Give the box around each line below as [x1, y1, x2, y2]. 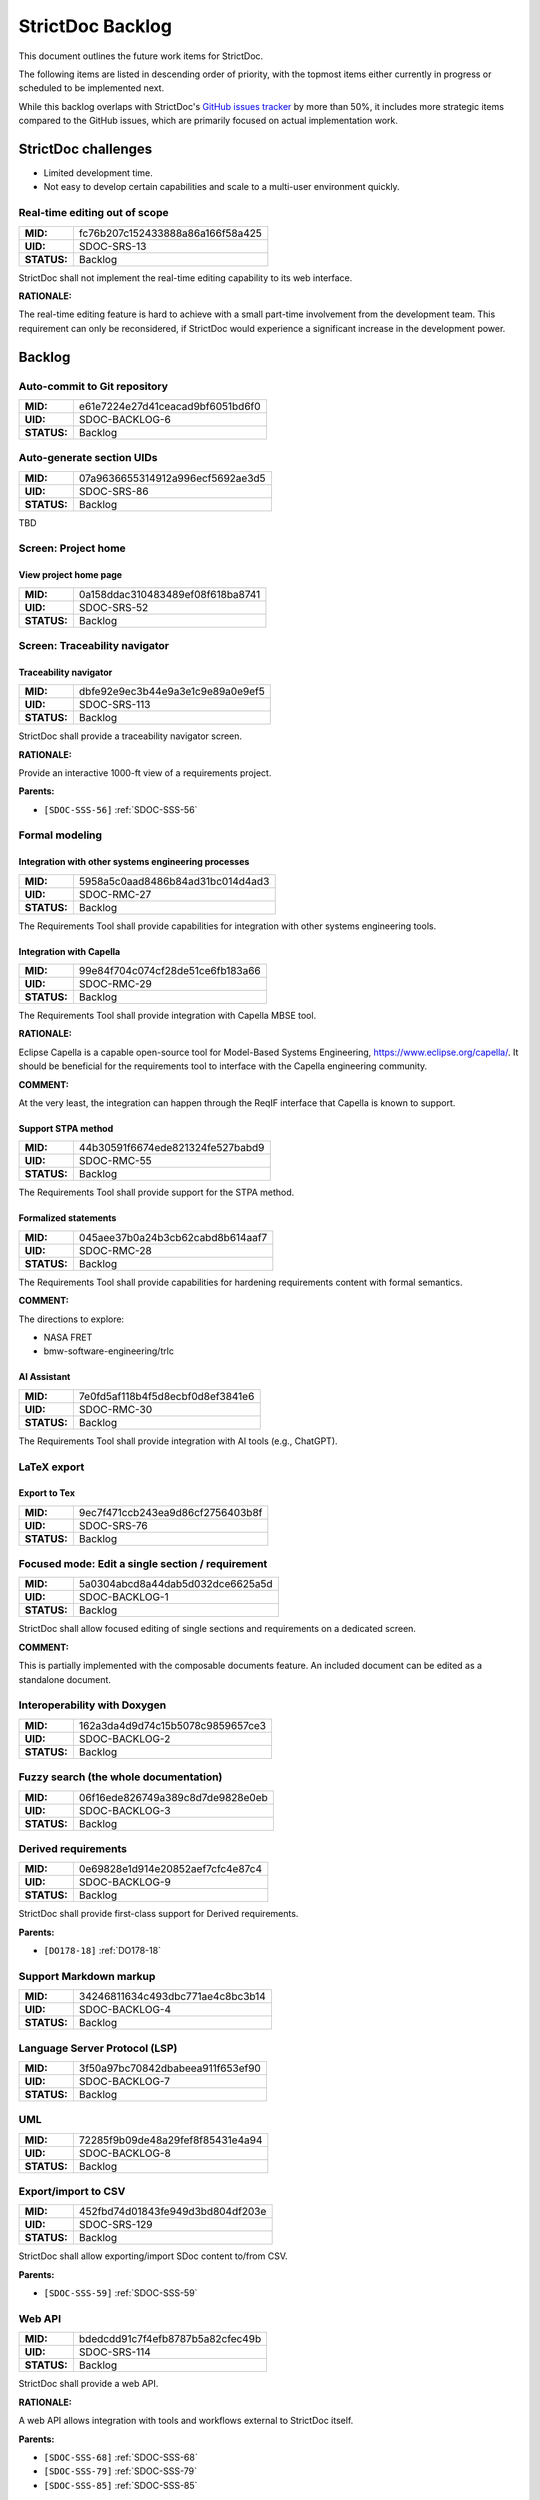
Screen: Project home [18, 541, 127, 555]
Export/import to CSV [18, 2185, 126, 2199]
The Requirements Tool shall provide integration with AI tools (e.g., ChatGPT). [18, 1435, 339, 1447]
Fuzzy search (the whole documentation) [18, 1770, 223, 1784]
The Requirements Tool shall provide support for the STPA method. [18, 1186, 295, 1199]
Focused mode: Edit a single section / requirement [18, 1557, 268, 1571]
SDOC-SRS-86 [78, 484, 149, 498]
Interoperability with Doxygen [18, 1698, 167, 1712]
